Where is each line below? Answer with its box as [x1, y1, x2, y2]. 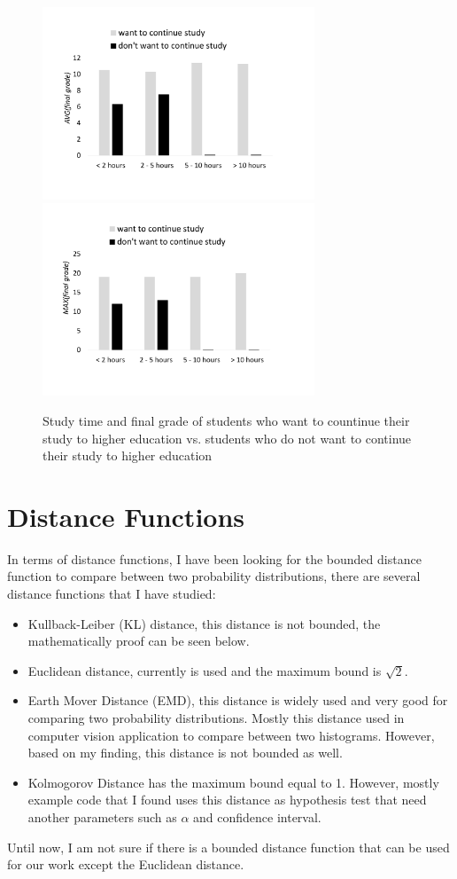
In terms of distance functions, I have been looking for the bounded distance [7, 549, 422, 568]
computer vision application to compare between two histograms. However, [27, 726, 435, 744]
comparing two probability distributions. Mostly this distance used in [27, 709, 405, 727]
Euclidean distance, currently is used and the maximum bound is [27, 661, 382, 679]
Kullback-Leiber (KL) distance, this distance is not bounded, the [27, 614, 381, 632]
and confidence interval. [193, 808, 321, 826]
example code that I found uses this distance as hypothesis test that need [27, 790, 427, 809]
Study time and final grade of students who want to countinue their [43, 411, 410, 429]
